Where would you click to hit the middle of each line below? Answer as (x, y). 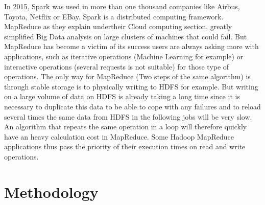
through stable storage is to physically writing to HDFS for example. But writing (131, 86)
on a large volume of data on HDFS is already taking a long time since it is (122, 96)
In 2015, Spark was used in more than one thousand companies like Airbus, (122, 6)
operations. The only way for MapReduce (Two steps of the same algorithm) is (127, 76)
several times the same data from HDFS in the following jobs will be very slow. (128, 116)
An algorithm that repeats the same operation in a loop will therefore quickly (126, 127)
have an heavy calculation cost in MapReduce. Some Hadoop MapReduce (119, 136)
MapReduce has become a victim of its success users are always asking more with (131, 46)
